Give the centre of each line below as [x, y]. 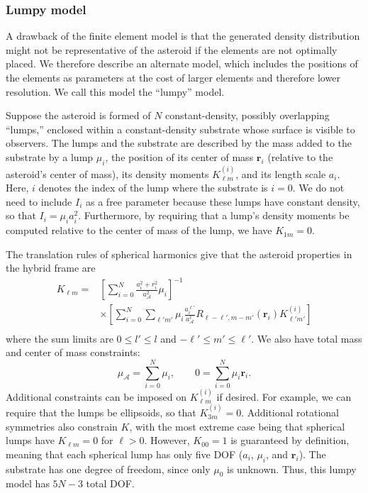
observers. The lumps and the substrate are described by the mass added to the [179, 143]
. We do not [318, 188]
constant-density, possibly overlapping [247, 115]
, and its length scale [281, 173]
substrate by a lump [50, 156]
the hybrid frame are [51, 268]
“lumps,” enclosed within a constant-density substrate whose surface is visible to [180, 129]
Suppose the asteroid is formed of [78, 115]
